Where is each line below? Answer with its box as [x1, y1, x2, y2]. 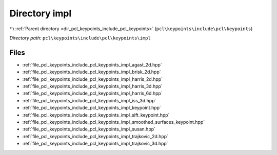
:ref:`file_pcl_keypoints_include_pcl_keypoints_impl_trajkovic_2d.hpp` [22, 133, 169, 139]
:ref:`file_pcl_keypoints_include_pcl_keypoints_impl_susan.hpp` [22, 126, 156, 132]
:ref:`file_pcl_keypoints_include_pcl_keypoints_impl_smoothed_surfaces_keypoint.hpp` [22, 119, 205, 125]
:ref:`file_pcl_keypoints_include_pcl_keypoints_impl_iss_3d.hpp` [22, 97, 156, 103]
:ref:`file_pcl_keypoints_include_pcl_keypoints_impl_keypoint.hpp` [22, 105, 162, 111]
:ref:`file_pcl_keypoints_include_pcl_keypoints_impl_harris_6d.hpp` [22, 90, 163, 97]
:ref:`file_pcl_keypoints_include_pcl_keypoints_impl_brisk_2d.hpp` [22, 69, 161, 75]
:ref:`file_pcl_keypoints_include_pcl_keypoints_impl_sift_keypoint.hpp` [22, 112, 170, 118]
